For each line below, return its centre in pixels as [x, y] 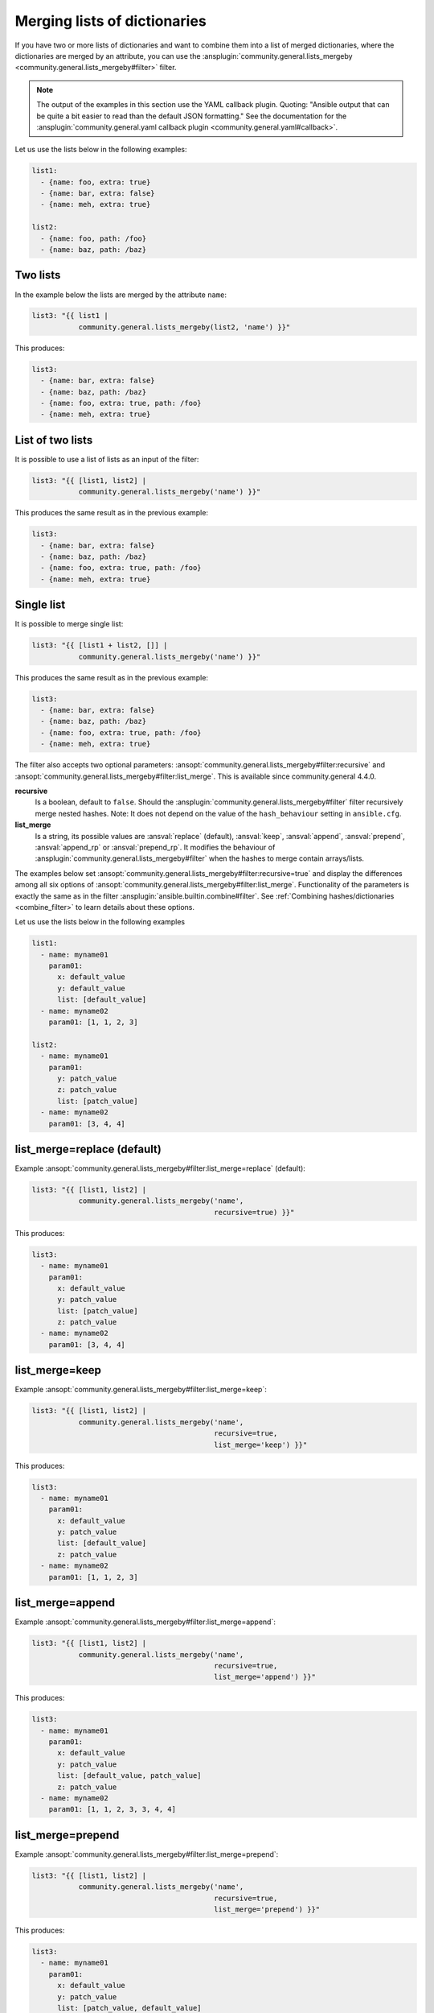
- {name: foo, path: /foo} [94, 238]
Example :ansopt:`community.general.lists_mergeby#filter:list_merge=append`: [145, 1622]
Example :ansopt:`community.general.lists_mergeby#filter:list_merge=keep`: [141, 1390]
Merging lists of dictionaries [111, 21]
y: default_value [92, 988]
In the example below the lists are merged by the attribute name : [121, 295]
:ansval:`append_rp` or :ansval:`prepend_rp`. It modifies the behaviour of [155, 847]
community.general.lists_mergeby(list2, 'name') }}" [184, 327]
